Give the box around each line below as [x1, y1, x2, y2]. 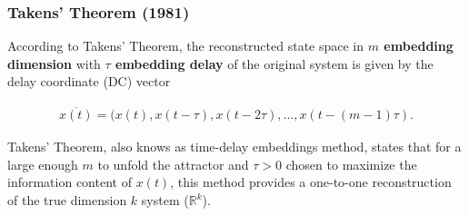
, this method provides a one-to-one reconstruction [170, 172, 452, 191]
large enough [7, 154, 78, 173]
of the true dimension [7, 191, 127, 210]
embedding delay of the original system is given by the [115, 54, 434, 73]
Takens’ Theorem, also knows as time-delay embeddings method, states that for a [7, 137, 462, 156]
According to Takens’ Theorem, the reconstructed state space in [7, 36, 364, 55]
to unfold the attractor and [97, 154, 249, 173]
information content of [7, 172, 132, 191]
